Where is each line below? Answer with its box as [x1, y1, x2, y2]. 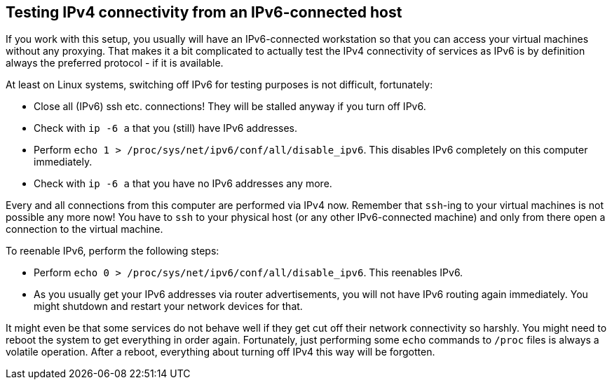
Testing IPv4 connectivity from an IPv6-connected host [6, 4, 402, 21]
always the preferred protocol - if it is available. [6, 57, 224, 69]
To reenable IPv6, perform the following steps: [6, 245, 219, 257]
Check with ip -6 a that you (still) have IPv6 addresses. [34, 122, 298, 135]
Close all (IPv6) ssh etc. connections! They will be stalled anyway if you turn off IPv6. [34, 100, 426, 113]
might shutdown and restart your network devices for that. [34, 300, 303, 313]
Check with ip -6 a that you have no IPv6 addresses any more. [34, 177, 332, 190]
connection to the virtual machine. [6, 223, 163, 236]
